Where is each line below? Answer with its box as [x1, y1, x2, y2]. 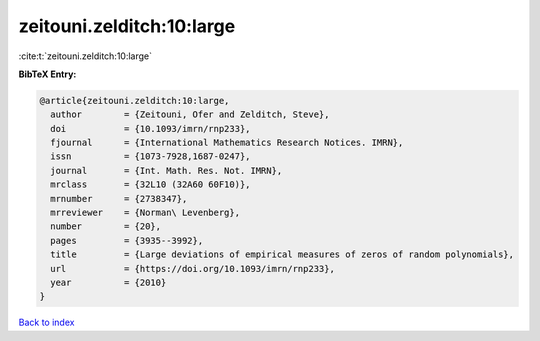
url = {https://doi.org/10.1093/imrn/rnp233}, [50, 263, 335, 274]
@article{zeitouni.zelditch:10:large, [39, 95, 230, 106]
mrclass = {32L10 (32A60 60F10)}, [50, 179, 251, 190]
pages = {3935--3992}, [50, 235, 204, 246]
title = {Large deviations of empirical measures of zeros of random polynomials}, [50, 249, 515, 260]
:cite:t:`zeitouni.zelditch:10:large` [18, 50, 152, 62]
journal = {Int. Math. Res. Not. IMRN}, [50, 165, 283, 176]
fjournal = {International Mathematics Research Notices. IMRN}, [50, 137, 404, 149]
